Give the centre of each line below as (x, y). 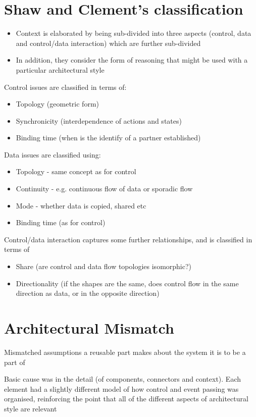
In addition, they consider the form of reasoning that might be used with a (132, 60)
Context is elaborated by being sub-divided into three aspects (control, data (134, 33)
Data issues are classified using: (53, 154)
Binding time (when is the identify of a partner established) (108, 138)
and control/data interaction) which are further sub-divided (108, 43)
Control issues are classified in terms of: (65, 87)
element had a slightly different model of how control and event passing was (121, 388)
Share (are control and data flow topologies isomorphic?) (104, 266)
